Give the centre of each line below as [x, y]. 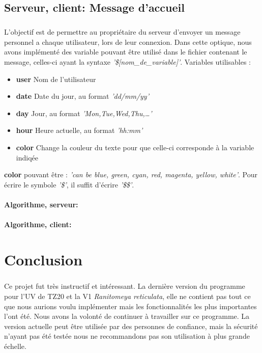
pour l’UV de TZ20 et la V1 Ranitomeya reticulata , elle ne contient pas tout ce [127, 296]
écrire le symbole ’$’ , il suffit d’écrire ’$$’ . [69, 184]
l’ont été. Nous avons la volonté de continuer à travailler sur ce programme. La [127, 316]
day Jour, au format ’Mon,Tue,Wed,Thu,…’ [84, 113]
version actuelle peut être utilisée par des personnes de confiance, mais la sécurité [131, 326]
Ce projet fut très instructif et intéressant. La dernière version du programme [125, 286]
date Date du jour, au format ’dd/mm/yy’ [82, 96]
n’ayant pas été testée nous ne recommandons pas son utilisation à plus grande [127, 336]
